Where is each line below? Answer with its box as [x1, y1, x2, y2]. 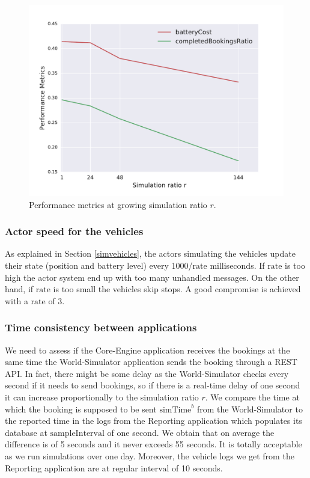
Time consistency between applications [5, 320, 197, 335]
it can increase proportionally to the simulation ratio [5, 390, 199, 403]
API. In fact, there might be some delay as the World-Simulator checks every [5, 367, 289, 379]
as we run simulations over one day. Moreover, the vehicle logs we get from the [5, 449, 294, 462]
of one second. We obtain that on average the [107, 426, 275, 438]
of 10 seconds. [172, 461, 223, 474]
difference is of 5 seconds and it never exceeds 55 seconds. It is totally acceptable [5, 438, 302, 450]
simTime [159, 405, 192, 414]
